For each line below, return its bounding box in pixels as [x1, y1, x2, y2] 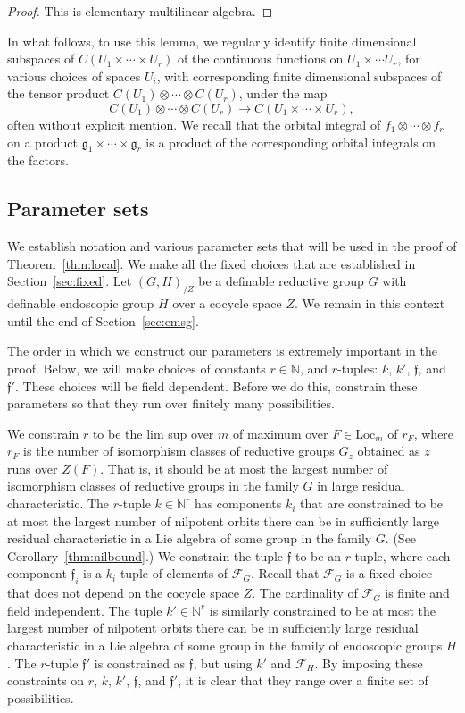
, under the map [238, 84, 328, 103]
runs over [7, 458, 58, 477]
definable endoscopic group [7, 294, 154, 313]
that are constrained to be [300, 494, 444, 513]
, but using [193, 653, 253, 672]
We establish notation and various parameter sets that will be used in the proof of [7, 237, 457, 256]
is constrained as [94, 653, 186, 672]
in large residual [317, 476, 405, 495]
